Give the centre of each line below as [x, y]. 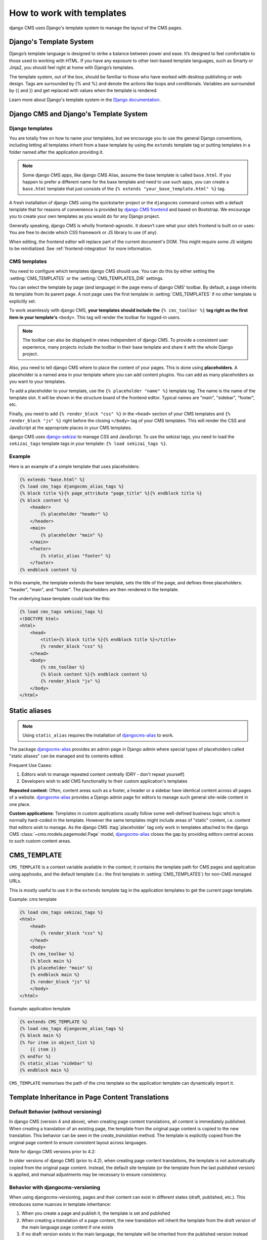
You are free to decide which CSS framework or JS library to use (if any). [84, 233]
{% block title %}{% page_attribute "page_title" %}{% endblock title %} [111, 493]
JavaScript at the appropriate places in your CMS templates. [70, 428]
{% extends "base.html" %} [52, 479]
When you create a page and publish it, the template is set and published [96, 1213]
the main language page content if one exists [67, 1227]
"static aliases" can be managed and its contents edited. [67, 756]
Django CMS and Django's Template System [78, 114]
